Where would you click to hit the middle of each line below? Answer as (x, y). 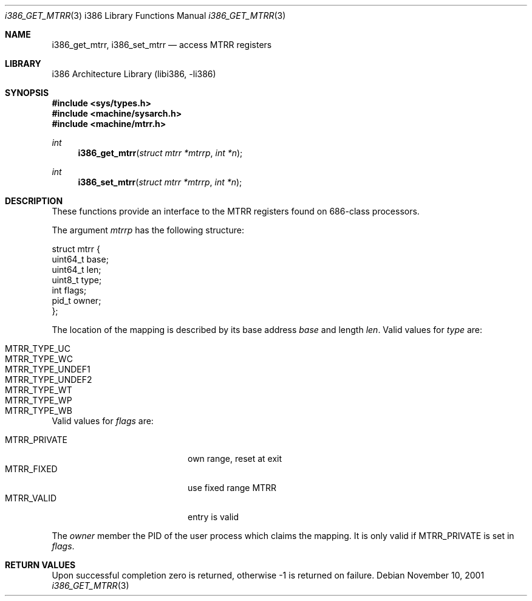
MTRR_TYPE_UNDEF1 (48, 369)
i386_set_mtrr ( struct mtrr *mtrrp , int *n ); (160, 182)
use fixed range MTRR (232, 488)
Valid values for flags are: (103, 421)
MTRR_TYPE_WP (39, 400)
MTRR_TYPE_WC (39, 359)
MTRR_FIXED (31, 469)
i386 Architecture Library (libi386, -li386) (134, 74)
